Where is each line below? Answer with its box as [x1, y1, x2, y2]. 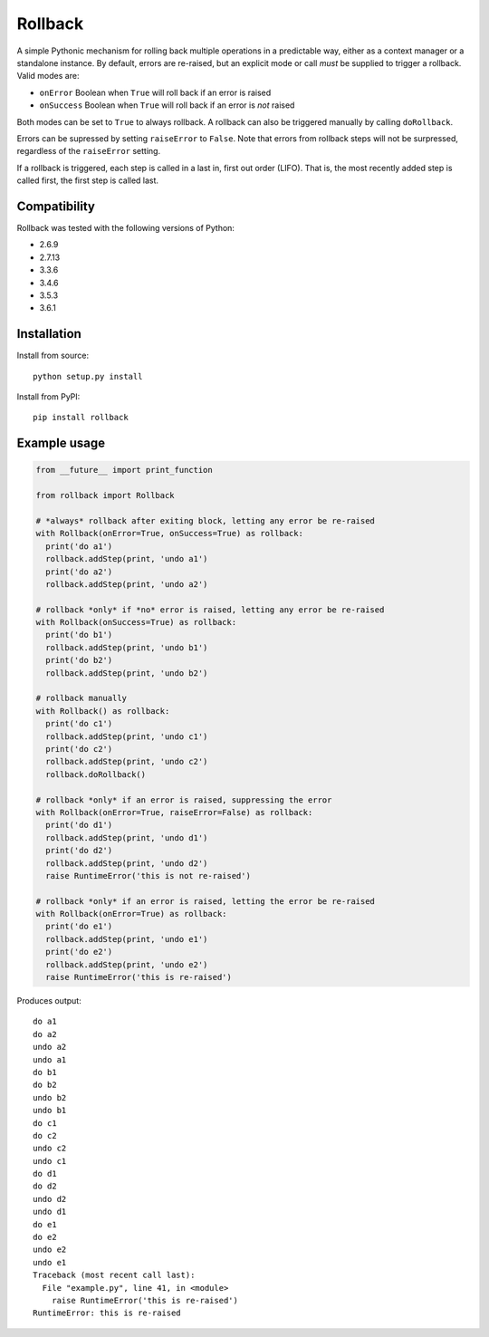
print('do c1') [45, 718, 113, 729]
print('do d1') [45, 820, 113, 831]
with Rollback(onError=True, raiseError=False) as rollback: [35, 807, 313, 817]
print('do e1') [45, 921, 113, 932]
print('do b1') [45, 630, 113, 640]
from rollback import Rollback [35, 490, 176, 501]
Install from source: [16, 350, 90, 361]
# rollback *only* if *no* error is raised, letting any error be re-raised [35, 604, 385, 615]
